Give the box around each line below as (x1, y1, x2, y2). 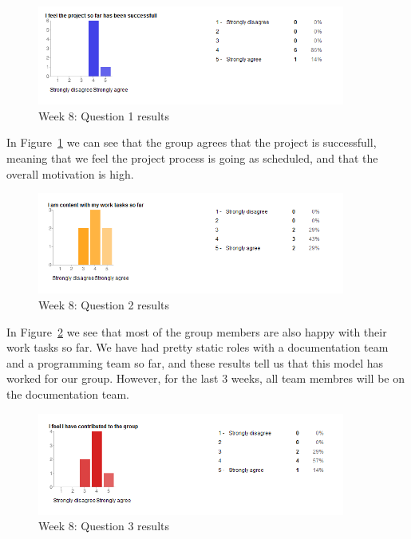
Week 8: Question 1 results (38, 107, 169, 124)
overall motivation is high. (6, 165, 134, 182)
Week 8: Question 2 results (38, 296, 169, 313)
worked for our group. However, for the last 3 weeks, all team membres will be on (6, 370, 405, 387)
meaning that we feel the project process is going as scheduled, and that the (6, 150, 378, 167)
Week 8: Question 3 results (38, 517, 169, 534)
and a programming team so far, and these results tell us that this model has (6, 354, 384, 371)
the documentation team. (6, 385, 129, 402)
